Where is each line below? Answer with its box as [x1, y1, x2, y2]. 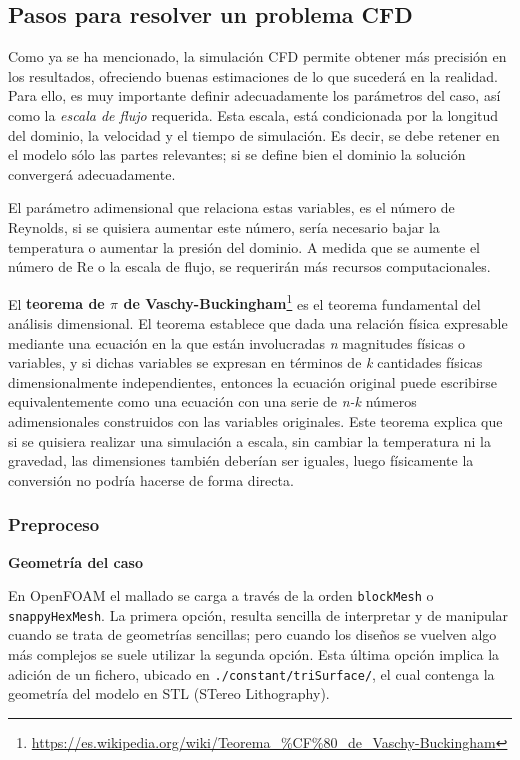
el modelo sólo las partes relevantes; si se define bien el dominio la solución [8, 144, 466, 165]
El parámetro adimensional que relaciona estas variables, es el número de [8, 197, 455, 218]
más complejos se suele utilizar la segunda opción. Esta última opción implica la [8, 644, 500, 665]
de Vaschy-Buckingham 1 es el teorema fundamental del [123, 290, 481, 314]
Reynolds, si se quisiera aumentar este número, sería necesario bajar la [8, 216, 440, 237]
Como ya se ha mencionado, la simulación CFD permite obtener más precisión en [8, 46, 507, 67]
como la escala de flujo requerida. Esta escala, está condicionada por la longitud [8, 104, 499, 125]
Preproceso [8, 512, 100, 537]
